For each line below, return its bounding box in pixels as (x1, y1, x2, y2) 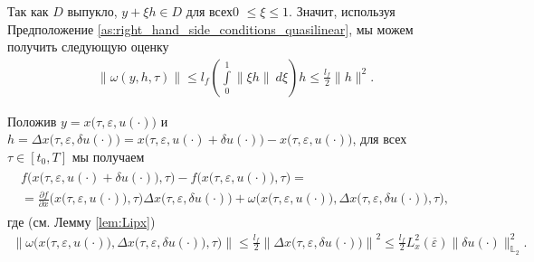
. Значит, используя (289, 2, 396, 20)
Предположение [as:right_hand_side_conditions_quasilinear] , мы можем (7, 19, 414, 38)
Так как (7, 2, 49, 20)
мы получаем (72, 147, 145, 165)
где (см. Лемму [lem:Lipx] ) (7, 211, 156, 230)
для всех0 (186, 2, 239, 20)
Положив (7, 111, 57, 130)
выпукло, (67, 2, 118, 20)
